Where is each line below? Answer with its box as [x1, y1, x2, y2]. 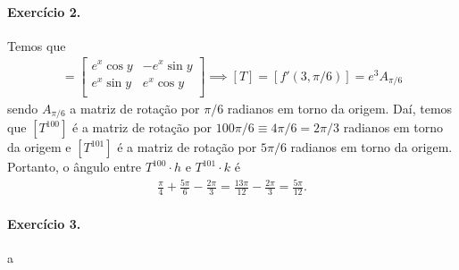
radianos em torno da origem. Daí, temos [227, 98, 453, 117]
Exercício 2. [7, 2, 81, 21]
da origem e [7, 138, 71, 156]
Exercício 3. [7, 214, 81, 232]
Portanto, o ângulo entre [7, 157, 142, 176]
